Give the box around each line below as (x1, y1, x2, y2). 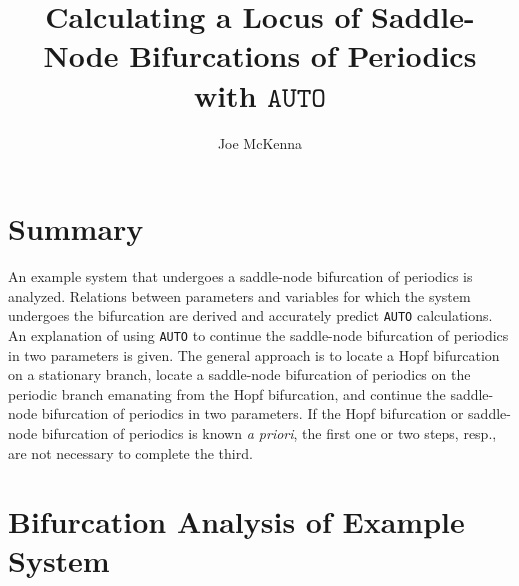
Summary (8, 208, 144, 249)
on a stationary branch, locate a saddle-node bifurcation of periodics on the (8, 364, 471, 385)
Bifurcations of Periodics (129, 35, 477, 76)
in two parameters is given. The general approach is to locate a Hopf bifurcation (8, 344, 500, 365)
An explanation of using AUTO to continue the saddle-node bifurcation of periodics (8, 324, 509, 345)
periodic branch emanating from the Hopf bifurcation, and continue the (8, 383, 446, 404)
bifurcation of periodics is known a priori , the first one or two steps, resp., (41, 422, 497, 443)
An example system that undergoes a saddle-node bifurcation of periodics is (8, 266, 473, 287)
